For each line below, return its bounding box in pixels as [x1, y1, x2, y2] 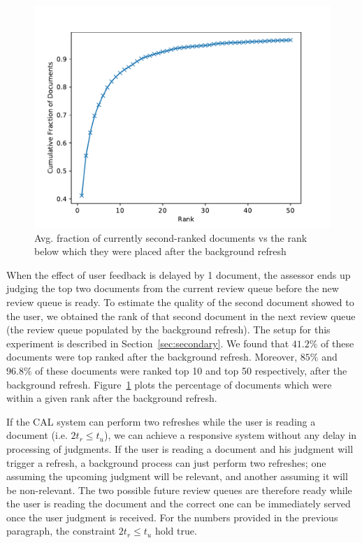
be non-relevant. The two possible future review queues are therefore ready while [6, 482, 352, 497]
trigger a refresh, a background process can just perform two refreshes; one [6, 455, 326, 470]
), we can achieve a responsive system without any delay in [103, 428, 357, 442]
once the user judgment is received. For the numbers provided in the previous [6, 509, 338, 524]
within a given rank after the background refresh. [6, 391, 217, 405]
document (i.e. [6, 428, 68, 442]
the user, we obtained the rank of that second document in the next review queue [6, 308, 356, 323]
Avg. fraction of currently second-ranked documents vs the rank [34, 230, 307, 245]
